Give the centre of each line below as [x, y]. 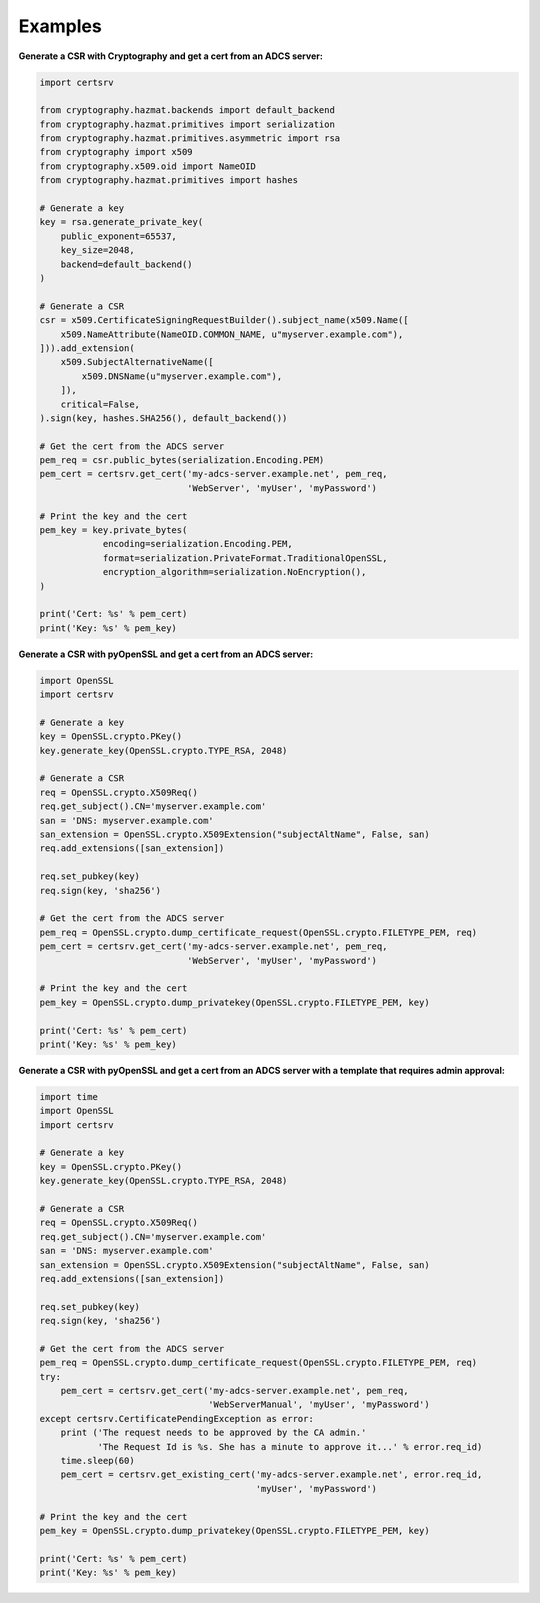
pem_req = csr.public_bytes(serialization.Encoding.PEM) [182, 460]
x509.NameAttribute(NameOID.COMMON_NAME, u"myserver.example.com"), [232, 334]
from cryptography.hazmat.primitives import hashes [169, 180]
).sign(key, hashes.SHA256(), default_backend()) [163, 418]
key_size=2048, [97, 250]
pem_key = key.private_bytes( [113, 530]
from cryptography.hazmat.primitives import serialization [187, 124]
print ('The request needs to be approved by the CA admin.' [213, 1433]
